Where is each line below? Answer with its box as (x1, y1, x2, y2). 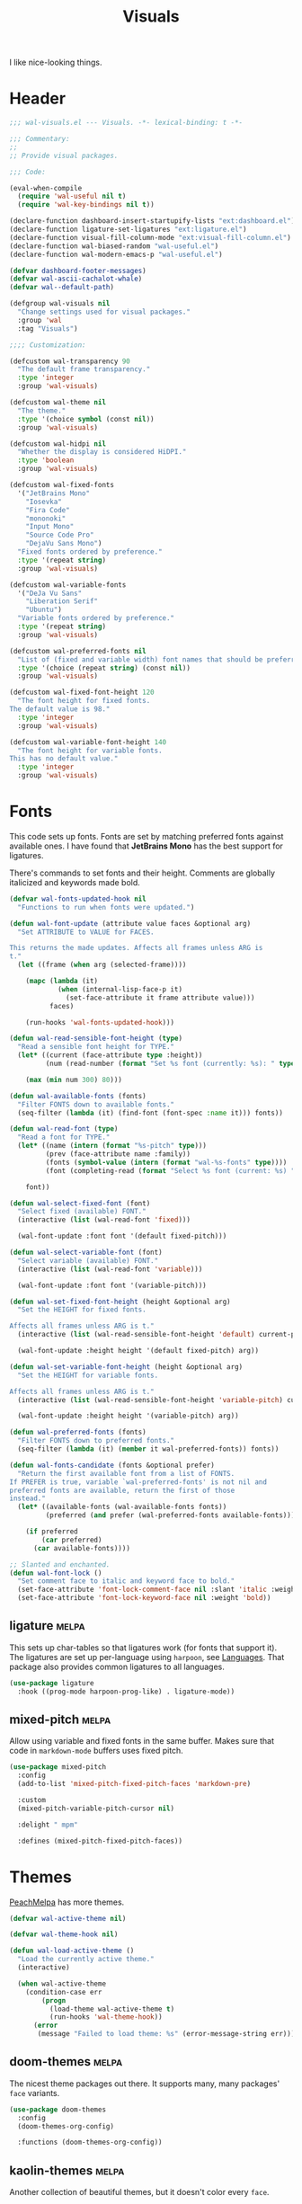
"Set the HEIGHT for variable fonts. (17, 1371, 159, 1380)
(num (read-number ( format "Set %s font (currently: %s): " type (45, 1059, 296, 1069)
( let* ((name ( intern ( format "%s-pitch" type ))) (17, 1142, 207, 1151)
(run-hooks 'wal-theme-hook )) (49, 2013, 164, 2022)
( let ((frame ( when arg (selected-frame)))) (17, 960, 187, 970)
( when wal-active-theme (17, 1979, 106, 1988)
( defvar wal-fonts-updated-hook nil (9, 894, 147, 903)
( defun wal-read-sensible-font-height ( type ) (9, 1034, 182, 1044)
